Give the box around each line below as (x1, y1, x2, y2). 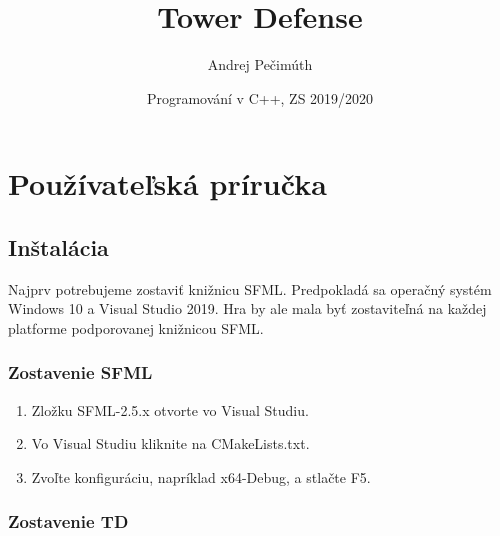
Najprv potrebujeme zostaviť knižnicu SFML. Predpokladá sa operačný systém (8, 278, 492, 299)
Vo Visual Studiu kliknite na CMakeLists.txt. (31, 433, 310, 454)
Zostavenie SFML (8, 360, 153, 385)
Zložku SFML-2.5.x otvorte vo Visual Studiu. (31, 399, 309, 420)
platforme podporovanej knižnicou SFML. (8, 317, 264, 338)
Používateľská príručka (8, 163, 327, 204)
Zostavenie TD (8, 509, 129, 534)
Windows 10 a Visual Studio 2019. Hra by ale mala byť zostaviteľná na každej (8, 298, 487, 319)
